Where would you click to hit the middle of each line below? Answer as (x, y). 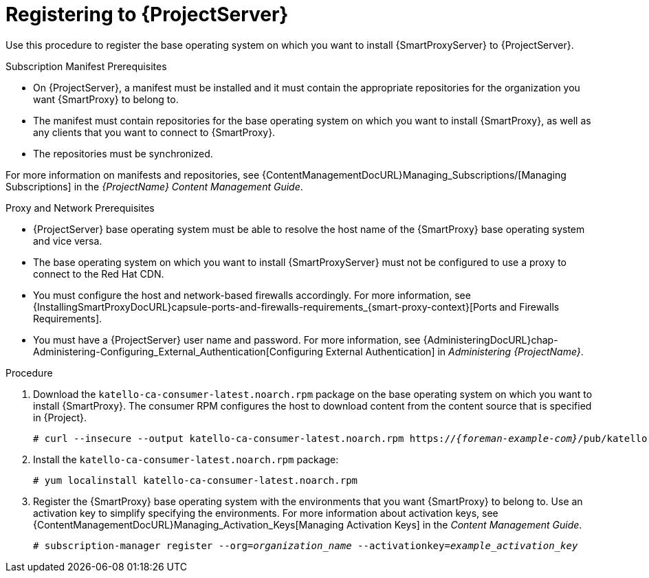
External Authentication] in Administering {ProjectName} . (454, 351)
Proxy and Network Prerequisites (80, 208)
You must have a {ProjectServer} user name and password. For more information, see (227, 340)
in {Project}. (60, 417)
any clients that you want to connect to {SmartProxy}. (154, 132)
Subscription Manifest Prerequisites (86, 66)
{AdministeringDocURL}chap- (491, 340)
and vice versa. (68, 241)
